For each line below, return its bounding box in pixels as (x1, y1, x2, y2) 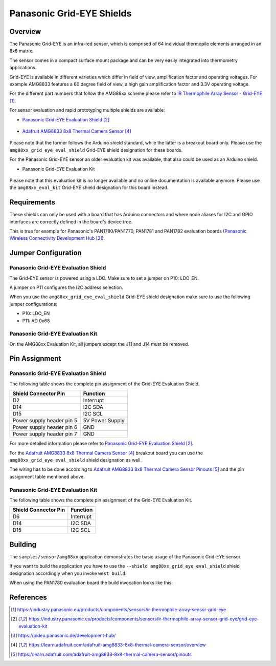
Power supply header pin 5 (12, 417, 78, 424)
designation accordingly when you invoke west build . (9, 570, 127, 576)
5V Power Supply (83, 417, 125, 424)
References (9, 593, 47, 601)
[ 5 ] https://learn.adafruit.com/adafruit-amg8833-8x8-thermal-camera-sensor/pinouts (11, 651, 192, 657)
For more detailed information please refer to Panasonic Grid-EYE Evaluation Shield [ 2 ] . (9, 441, 194, 447)
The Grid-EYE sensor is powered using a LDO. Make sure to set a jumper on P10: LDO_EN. (9, 275, 199, 281)
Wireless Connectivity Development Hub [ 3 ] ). (9, 235, 105, 241)
